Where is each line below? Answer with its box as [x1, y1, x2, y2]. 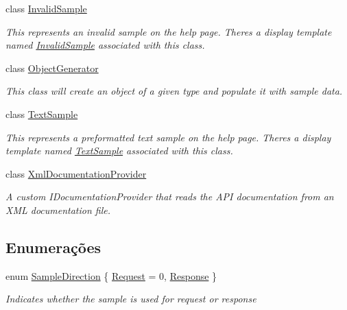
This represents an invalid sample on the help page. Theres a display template [5, 24, 332, 38]
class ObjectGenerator [5, 60, 99, 75]
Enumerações [5, 236, 101, 257]
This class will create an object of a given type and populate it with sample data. [5, 84, 343, 98]
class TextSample [5, 106, 78, 121]
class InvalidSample [5, 1, 87, 15]
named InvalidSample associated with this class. [5, 38, 205, 52]
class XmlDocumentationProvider [5, 166, 147, 180]
